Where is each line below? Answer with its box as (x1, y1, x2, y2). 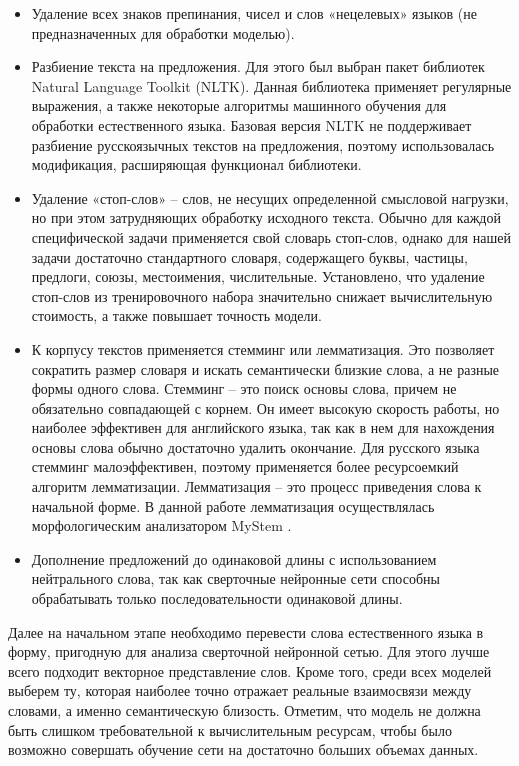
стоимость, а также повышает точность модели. (31, 305, 322, 326)
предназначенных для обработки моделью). (31, 22, 295, 43)
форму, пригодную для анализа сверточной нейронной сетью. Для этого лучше (8, 641, 490, 662)
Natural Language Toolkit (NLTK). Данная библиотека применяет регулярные (31, 75, 512, 96)
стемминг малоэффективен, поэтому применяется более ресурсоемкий (31, 456, 459, 477)
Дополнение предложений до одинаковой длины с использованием (31, 548, 437, 569)
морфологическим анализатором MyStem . (31, 515, 292, 536)
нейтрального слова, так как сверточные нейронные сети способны (31, 568, 440, 589)
